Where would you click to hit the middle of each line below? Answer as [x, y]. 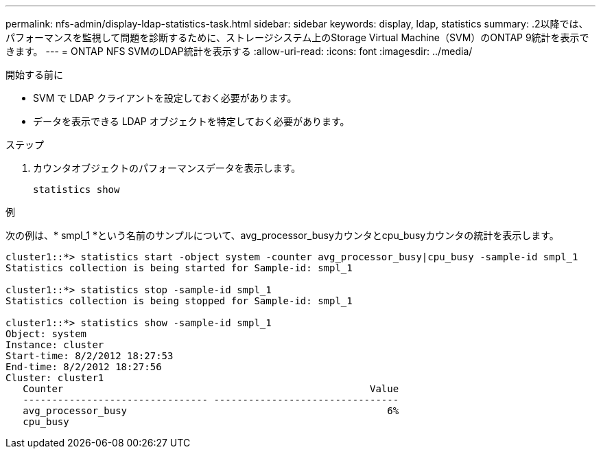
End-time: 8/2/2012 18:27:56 [84, 367]
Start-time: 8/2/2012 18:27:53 [90, 356]
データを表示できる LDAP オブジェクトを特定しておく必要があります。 [191, 121]
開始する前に [34, 75]
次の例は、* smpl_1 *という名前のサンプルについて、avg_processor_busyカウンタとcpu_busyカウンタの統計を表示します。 [282, 235]
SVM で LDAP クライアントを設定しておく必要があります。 [165, 98]
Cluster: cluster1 [55, 378]
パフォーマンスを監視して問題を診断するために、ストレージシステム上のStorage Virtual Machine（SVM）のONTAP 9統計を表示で [297, 37]
